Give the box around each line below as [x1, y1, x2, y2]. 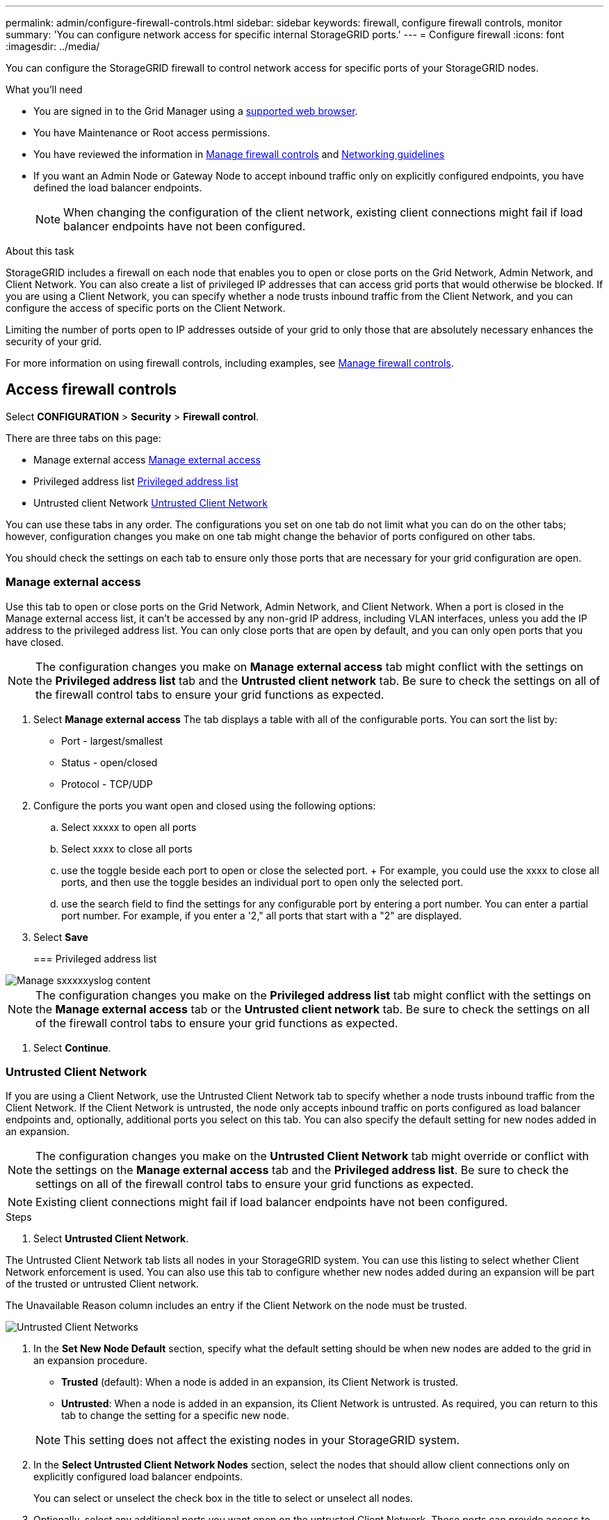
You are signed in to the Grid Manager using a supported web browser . [33, 105, 358, 117]
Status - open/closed [61, 756, 158, 768]
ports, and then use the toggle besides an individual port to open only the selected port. [61, 876, 464, 888]
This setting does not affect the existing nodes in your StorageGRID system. [63, 1433, 460, 1448]
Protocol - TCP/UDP [61, 777, 153, 790]
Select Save [33, 931, 88, 943]
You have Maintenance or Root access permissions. [33, 127, 270, 138]
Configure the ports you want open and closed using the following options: [33, 799, 376, 812]
